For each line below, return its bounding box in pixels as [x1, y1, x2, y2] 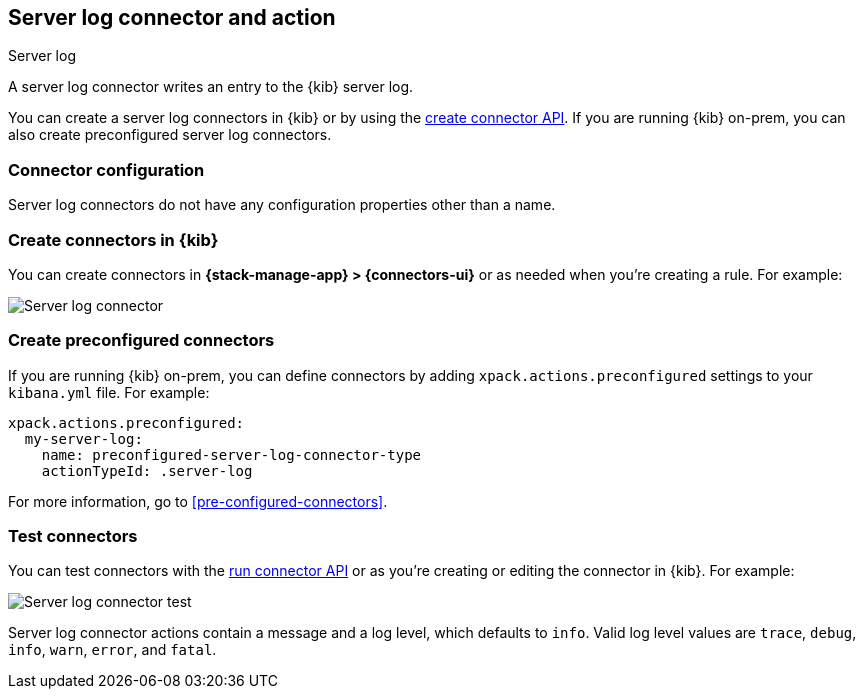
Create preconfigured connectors [8, 330, 275, 351]
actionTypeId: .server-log [41, 462, 253, 479]
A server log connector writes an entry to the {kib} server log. [8, 78, 414, 96]
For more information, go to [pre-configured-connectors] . [8, 492, 388, 510]
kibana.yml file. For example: [8, 383, 210, 401]
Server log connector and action [8, 5, 336, 30]
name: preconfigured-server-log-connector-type [41, 446, 422, 463]
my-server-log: [24, 430, 143, 447]
